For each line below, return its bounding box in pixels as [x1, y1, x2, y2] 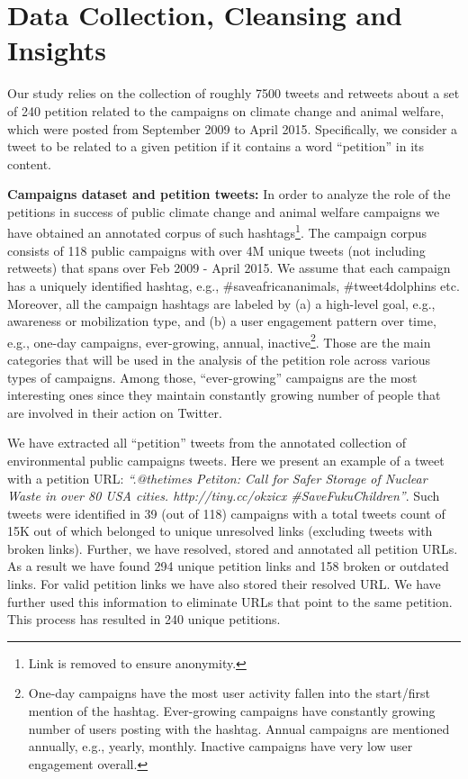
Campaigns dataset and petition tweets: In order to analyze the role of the [7, 185, 451, 204]
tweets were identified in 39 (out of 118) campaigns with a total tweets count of [7, 503, 445, 522]
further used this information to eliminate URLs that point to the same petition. [7, 592, 453, 611]
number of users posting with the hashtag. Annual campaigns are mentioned [28, 719, 450, 738]
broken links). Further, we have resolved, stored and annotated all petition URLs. [7, 539, 458, 557]
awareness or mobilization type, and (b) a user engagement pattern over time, [7, 312, 436, 331]
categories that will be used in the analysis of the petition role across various [7, 349, 431, 368]
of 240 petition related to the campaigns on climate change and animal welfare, [7, 101, 445, 120]
